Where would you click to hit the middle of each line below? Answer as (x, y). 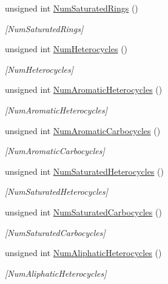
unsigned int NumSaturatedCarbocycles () (83, 211)
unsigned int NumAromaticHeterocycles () (84, 90)
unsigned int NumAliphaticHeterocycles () (83, 253)
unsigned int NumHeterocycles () (66, 49)
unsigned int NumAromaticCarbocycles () (83, 130)
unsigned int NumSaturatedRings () (72, 8)
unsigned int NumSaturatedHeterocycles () (84, 171)
